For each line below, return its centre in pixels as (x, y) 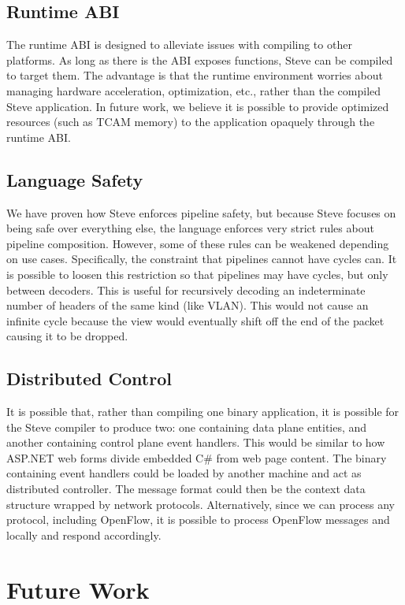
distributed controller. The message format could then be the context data (186, 489)
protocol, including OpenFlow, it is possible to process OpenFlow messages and (198, 520)
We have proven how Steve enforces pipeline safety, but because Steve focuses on (201, 212)
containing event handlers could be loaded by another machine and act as (184, 473)
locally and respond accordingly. (84, 534)
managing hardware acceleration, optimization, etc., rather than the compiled (194, 90)
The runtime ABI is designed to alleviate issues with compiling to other (179, 45)
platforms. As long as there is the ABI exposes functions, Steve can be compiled (200, 59)
